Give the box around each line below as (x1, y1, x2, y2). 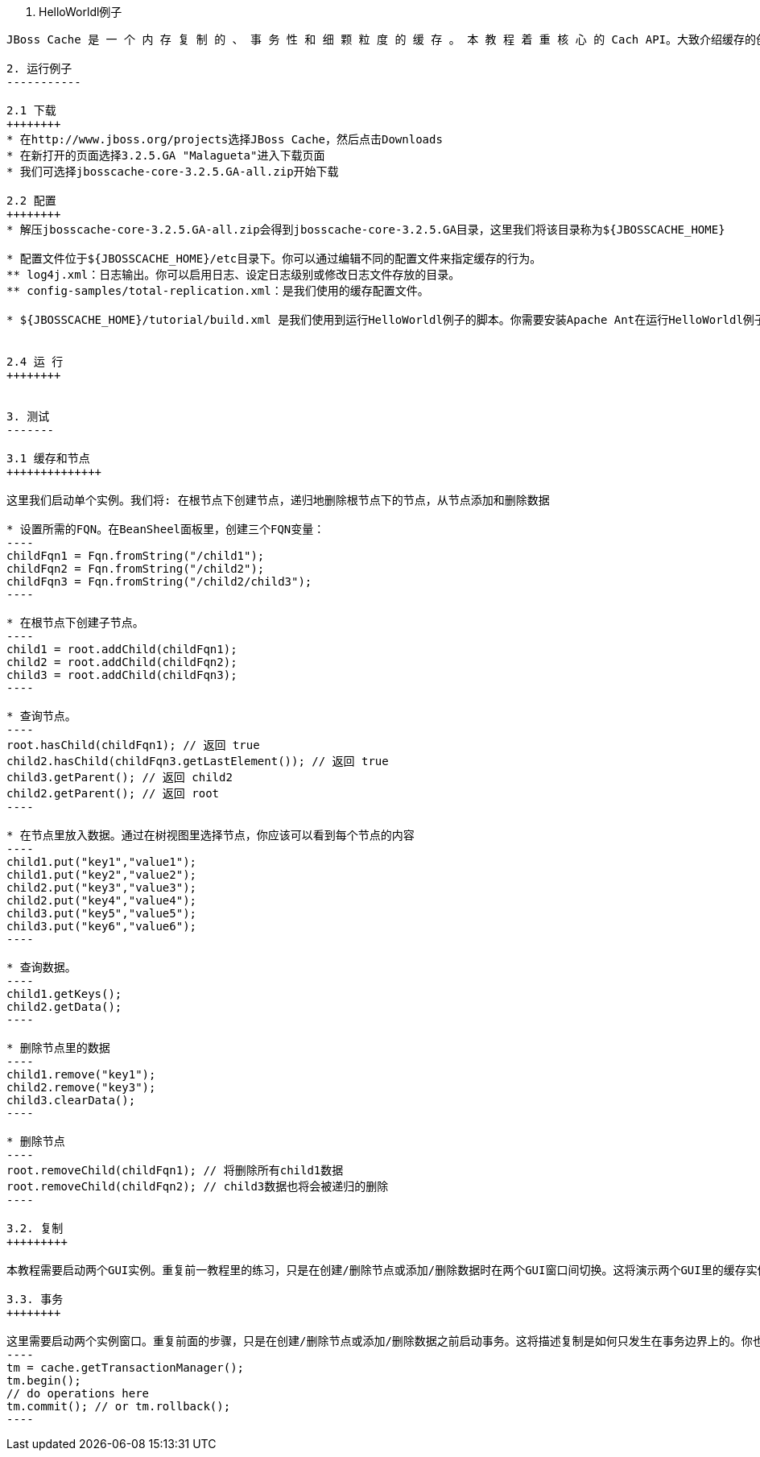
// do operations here (6, 1387, 150, 1400)
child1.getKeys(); (6, 987, 122, 1000)
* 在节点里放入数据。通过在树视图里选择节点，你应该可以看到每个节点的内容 (6, 829, 415, 842)
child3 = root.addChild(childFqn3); (6, 668, 237, 681)
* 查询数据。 (6, 961, 76, 974)
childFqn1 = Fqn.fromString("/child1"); (6, 549, 265, 562)
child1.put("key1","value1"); (6, 855, 197, 868)
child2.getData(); (6, 1000, 122, 1013)
